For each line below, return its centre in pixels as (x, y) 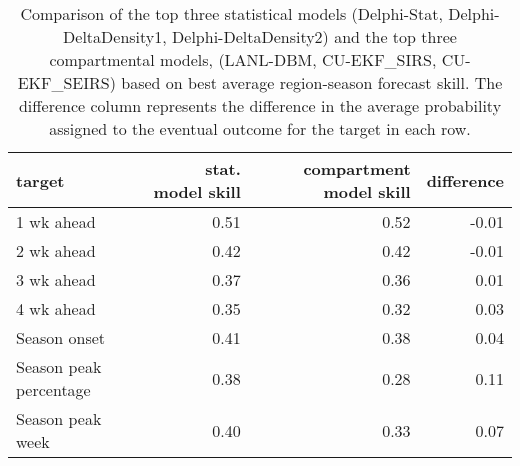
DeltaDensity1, (115, 36)
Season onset (61, 337)
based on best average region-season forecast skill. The (312, 82)
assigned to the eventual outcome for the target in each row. (260, 128)
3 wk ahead (56, 279)
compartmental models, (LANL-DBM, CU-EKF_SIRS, (243, 59)
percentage (53, 389)
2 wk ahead (56, 250)
